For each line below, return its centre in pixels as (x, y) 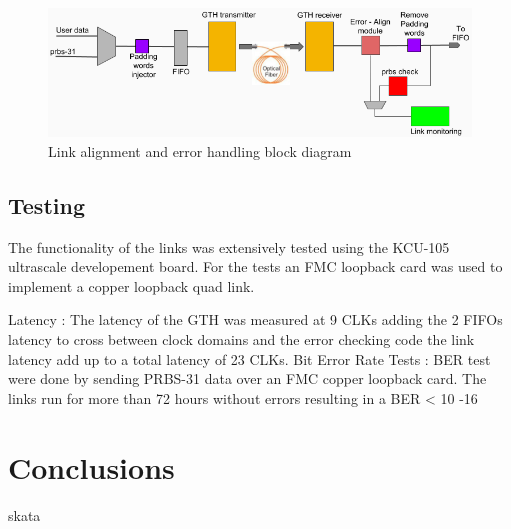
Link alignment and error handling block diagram (200, 150)
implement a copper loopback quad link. (131, 285)
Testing (46, 204)
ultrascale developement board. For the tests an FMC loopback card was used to (255, 266)
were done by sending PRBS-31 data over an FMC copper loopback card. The (247, 378)
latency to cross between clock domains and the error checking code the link (241, 339)
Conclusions (91, 466)
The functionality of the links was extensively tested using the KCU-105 (229, 246)
